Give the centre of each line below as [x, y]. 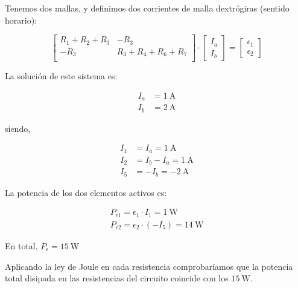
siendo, [18, 128]
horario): [21, 20]
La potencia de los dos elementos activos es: [86, 192]
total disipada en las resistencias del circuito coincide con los [117, 278]
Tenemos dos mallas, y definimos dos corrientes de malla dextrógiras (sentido [147, 8]
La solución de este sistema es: [61, 76]
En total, [21, 245]
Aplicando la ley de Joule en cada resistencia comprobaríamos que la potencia [149, 266]
